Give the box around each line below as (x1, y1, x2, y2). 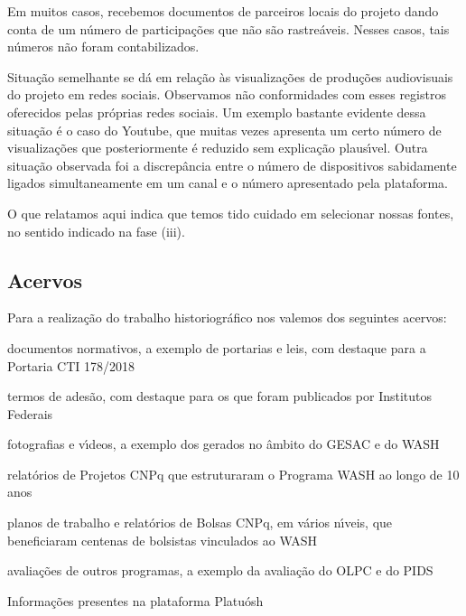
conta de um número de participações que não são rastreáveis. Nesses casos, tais (7, 19, 450, 38)
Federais (7, 404, 53, 423)
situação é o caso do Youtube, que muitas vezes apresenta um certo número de (7, 120, 442, 139)
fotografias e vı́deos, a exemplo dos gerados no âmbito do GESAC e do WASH (7, 434, 440, 453)
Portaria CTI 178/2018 (7, 356, 135, 375)
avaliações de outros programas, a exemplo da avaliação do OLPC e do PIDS (7, 561, 433, 580)
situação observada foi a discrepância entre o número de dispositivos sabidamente (7, 155, 457, 174)
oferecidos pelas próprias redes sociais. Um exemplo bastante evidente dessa (7, 102, 426, 121)
